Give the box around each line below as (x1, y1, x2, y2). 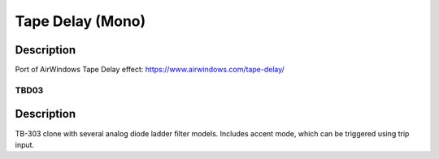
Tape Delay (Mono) (15, 12, 146, 30)
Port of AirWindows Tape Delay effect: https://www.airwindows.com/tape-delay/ (15, 65, 285, 75)
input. (15, 140, 35, 149)
